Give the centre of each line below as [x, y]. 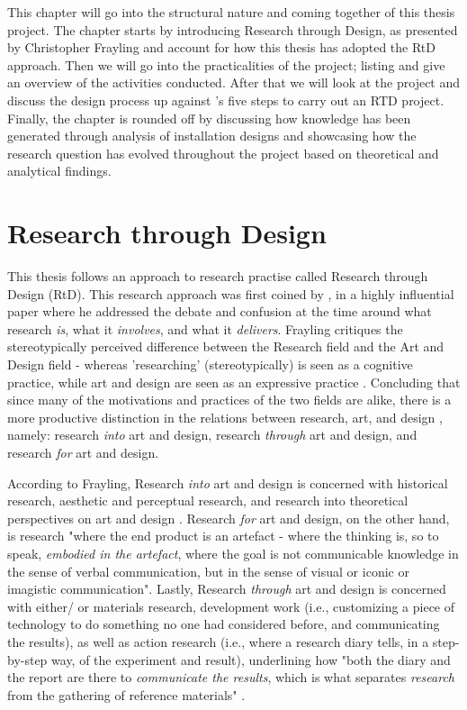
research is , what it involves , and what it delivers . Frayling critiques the [205, 328]
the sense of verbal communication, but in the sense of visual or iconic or [208, 571]
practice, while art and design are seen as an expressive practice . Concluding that [234, 382]
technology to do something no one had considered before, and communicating [224, 624]
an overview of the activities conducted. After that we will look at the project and [234, 82]
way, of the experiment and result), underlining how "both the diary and [251, 659]
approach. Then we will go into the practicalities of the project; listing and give [226, 64]
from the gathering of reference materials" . [126, 694]
